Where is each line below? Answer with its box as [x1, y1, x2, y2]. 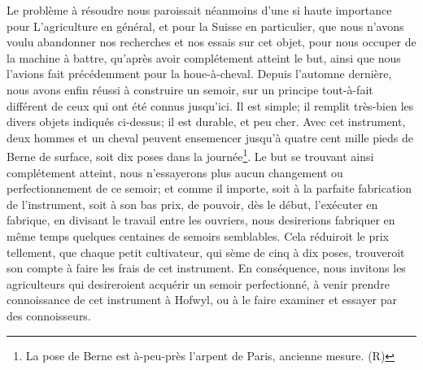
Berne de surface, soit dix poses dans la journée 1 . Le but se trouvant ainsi [7, 146, 374, 164]
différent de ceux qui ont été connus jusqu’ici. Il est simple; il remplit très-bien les [7, 97, 414, 114]
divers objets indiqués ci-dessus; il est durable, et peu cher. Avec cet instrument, [7, 113, 406, 130]
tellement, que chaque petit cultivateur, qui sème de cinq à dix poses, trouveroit [7, 243, 405, 260]
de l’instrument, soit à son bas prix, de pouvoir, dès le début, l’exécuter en [7, 195, 378, 212]
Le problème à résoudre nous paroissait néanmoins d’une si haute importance [7, 2, 392, 18]
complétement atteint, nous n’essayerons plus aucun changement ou [7, 163, 343, 181]
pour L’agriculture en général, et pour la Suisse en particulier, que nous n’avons [7, 17, 404, 34]
